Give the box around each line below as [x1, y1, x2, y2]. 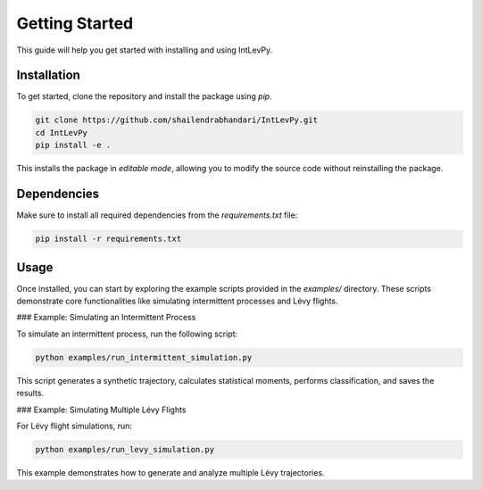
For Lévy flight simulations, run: [16, 420, 133, 431]
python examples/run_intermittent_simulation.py [35, 352, 253, 362]
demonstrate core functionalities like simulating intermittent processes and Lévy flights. [16, 295, 338, 306]
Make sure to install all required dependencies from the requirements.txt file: [16, 210, 298, 220]
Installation [16, 68, 80, 83]
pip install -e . [35, 140, 112, 151]
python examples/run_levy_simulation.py [35, 444, 214, 454]
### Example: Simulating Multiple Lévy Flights [16, 404, 187, 415]
